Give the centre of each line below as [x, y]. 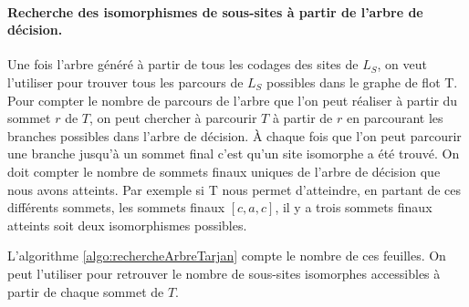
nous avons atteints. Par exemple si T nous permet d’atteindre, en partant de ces [234, 189]
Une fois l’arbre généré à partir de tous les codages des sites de [183, 64]
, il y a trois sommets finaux [354, 207]
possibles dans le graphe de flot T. [362, 82]
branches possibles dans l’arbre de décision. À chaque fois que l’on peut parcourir [234, 135]
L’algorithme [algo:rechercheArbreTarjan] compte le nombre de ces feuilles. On [227, 256]
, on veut [402, 64]
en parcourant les [395, 118]
